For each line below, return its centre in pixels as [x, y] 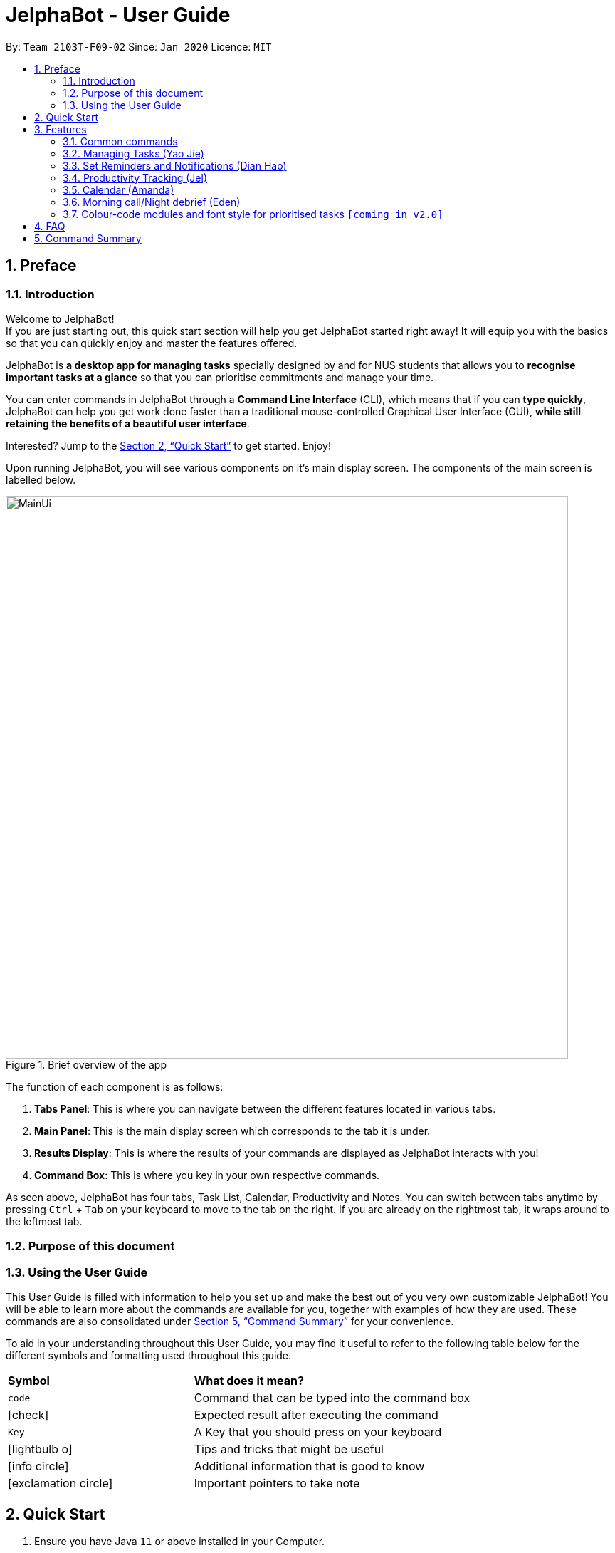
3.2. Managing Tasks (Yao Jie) [133, 153]
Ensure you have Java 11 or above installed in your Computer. [180, 1541]
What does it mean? [249, 1381]
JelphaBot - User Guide [118, 15]
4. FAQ [50, 226]
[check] [28, 1415]
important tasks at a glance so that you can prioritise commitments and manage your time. [220, 377]
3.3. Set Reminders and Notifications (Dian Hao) [175, 165]
